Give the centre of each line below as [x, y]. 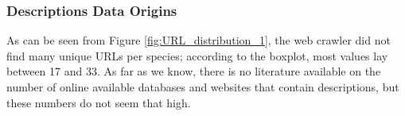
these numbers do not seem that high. [99, 102]
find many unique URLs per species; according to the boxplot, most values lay [197, 55]
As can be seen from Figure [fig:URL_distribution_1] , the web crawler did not [199, 40]
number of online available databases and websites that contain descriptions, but [203, 87]
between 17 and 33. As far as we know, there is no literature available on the [194, 71]
